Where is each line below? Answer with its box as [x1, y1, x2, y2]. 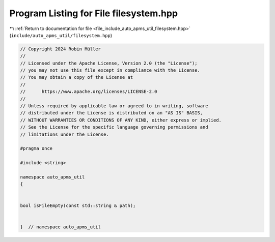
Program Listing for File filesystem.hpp [9, 8, 178, 19]
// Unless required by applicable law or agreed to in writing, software [20, 103, 208, 109]
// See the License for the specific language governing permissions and [20, 125, 208, 130]
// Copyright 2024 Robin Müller [20, 46, 101, 52]
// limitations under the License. [20, 131, 109, 137]
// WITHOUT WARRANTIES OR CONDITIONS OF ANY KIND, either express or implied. [20, 117, 222, 123]
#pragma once [20, 145, 53, 152]
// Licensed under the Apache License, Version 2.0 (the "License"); [20, 60, 198, 66]
